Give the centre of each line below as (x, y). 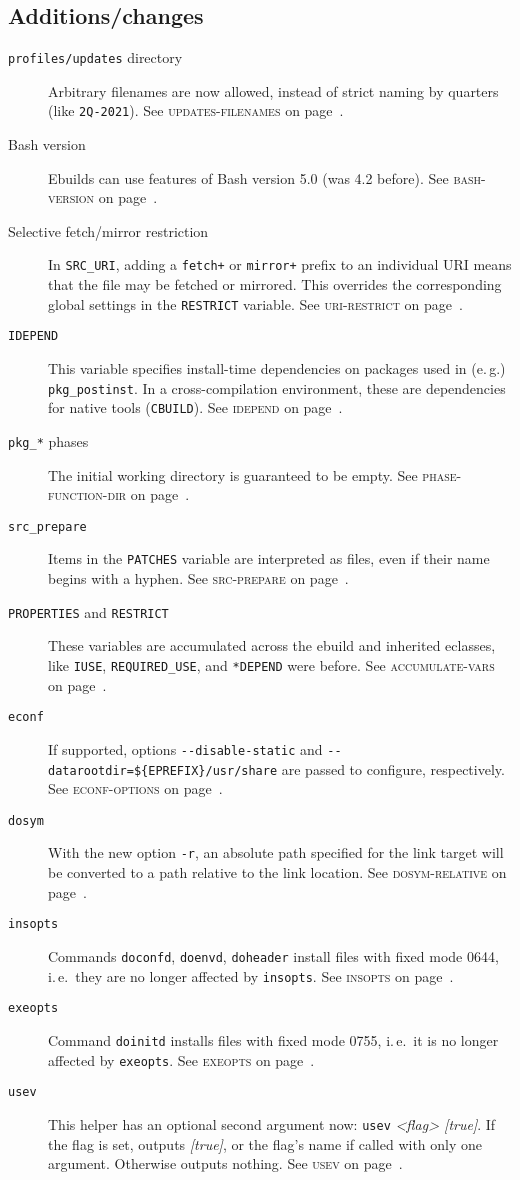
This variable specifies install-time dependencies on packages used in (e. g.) (277, 368)
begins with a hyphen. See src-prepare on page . (198, 578)
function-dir (87, 494)
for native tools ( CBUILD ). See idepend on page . (195, 407)
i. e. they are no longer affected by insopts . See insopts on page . (251, 975)
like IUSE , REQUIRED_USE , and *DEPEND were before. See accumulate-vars (271, 664)
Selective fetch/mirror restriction (108, 230)
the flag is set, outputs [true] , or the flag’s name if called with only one (265, 1143)
